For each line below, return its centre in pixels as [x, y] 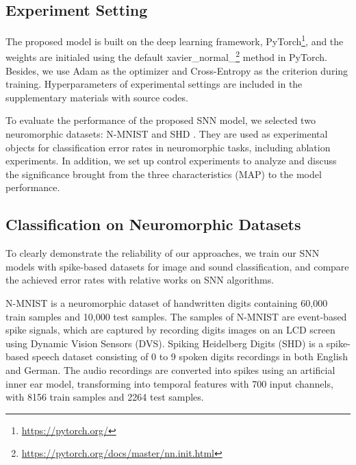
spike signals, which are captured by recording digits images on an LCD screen [170, 330]
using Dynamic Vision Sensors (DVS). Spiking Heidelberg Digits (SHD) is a [165, 343]
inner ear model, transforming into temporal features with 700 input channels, [169, 383]
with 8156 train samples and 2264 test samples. [105, 397]
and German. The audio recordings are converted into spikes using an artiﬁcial [170, 370]
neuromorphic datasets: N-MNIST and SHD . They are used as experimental [167, 134]
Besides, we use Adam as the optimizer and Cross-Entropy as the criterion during [177, 70]
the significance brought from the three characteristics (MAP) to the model [164, 174]
